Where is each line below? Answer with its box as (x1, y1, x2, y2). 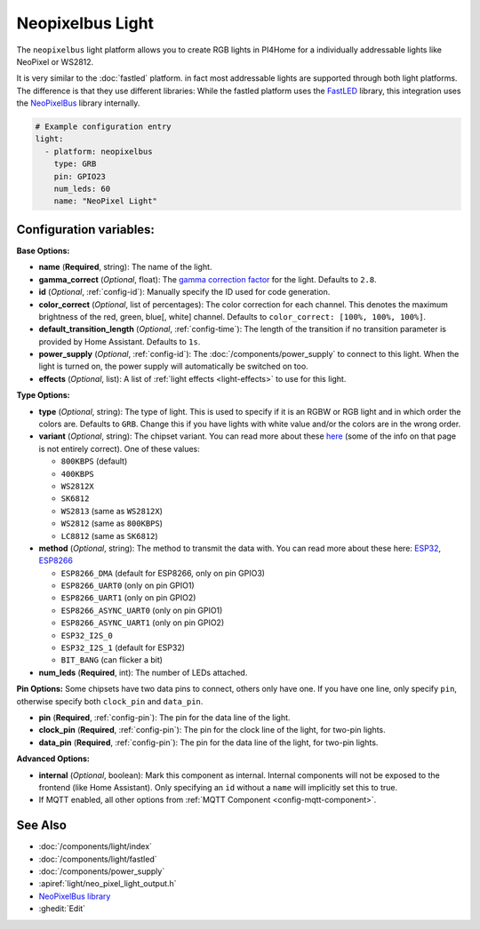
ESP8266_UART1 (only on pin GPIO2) (60, 592, 196, 603)
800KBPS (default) (60, 456, 128, 466)
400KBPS (60, 469, 95, 479)
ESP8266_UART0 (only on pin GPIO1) (60, 580, 195, 591)
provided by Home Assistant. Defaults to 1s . (38, 336, 201, 346)
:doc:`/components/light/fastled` (38, 854, 157, 864)
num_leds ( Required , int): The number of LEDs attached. (38, 667, 248, 678)
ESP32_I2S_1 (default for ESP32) (60, 642, 186, 653)
